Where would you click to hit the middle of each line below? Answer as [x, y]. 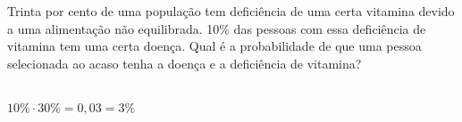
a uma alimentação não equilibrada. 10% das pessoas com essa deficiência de [217, 28]
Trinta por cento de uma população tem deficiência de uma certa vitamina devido [231, 11]
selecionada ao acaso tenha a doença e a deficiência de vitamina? [185, 63]
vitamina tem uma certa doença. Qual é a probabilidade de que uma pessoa [214, 46]
